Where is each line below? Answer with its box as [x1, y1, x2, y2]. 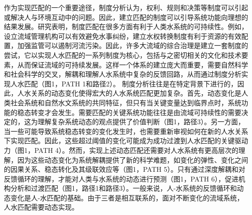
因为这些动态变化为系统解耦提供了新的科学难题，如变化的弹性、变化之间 [17, 154, 248, 165]
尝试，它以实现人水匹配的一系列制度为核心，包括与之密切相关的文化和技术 [4, 50, 241, 60]
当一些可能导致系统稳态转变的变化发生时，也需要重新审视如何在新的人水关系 [4, 126, 248, 136]
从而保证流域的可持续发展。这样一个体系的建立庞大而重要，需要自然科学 [17, 59, 248, 69]
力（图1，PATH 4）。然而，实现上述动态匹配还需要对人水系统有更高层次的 [4, 145, 238, 155]
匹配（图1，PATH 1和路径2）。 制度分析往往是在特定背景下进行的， [24, 78, 237, 88]
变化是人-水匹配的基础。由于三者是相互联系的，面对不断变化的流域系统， [10, 192, 244, 202]
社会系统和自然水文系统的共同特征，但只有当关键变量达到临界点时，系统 [10, 97, 241, 107]
